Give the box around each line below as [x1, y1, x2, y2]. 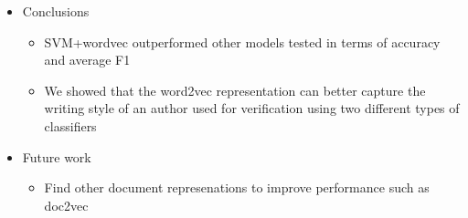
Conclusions [22, 2, 90, 20]
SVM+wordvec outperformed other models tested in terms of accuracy [44, 32, 441, 51]
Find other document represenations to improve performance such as [44, 178, 430, 197]
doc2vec [44, 195, 89, 214]
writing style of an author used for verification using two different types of [44, 99, 460, 118]
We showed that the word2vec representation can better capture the [44, 80, 426, 99]
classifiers [44, 116, 97, 135]
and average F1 [44, 50, 131, 69]
